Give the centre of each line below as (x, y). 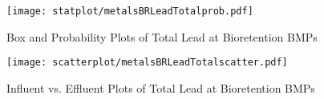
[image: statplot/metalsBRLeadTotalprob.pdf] (130, 11)
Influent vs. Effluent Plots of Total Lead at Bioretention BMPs (161, 87)
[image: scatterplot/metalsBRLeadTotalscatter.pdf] (147, 63)
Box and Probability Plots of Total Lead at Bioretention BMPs (162, 36)
